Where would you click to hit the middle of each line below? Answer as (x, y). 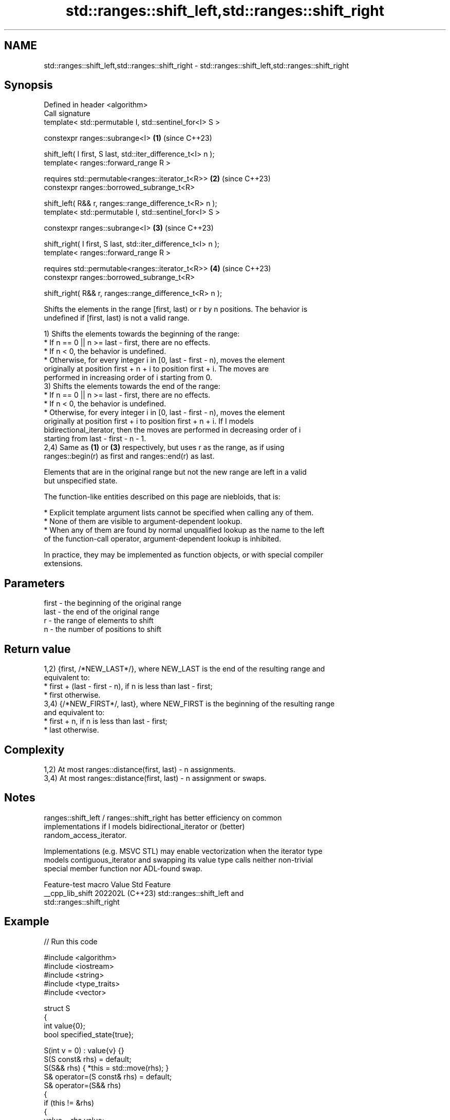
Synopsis (29, 85)
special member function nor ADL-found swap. (123, 868)
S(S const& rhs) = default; (88, 1059)
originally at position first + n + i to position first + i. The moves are (156, 369)
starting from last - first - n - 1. (95, 439)
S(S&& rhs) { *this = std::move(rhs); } (106, 1068)
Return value (38, 649)
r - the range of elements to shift (99, 621)
